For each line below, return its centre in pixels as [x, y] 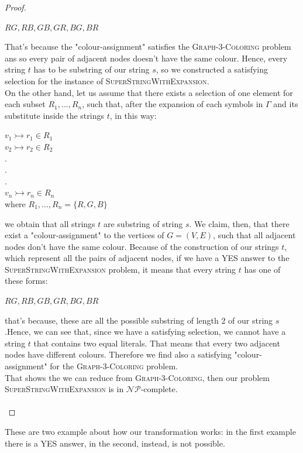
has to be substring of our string [92, 69]
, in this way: [133, 115]
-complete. [159, 389]
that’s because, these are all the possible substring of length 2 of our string [139, 320]
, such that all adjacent [254, 235]
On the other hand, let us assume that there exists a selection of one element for [149, 92]
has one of [262, 269]
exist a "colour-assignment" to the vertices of [85, 235]
